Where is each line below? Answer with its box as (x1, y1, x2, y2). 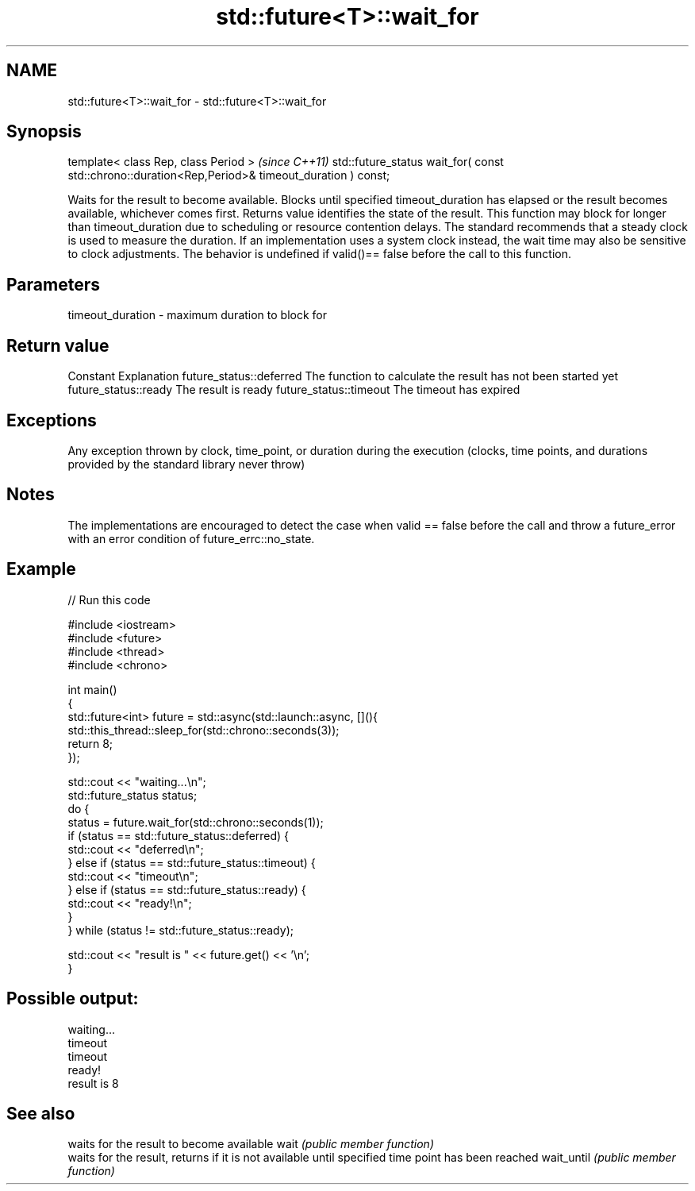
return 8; (67, 736, 113, 750)
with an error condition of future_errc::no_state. (67, 531, 315, 545)
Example (6, 559, 76, 580)
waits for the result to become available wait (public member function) (67, 1137, 434, 1151)
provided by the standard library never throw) (67, 457, 305, 471)
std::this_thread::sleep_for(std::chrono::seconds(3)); (67, 723, 340, 737)
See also (6, 1103, 75, 1124)
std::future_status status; (67, 788, 198, 802)
